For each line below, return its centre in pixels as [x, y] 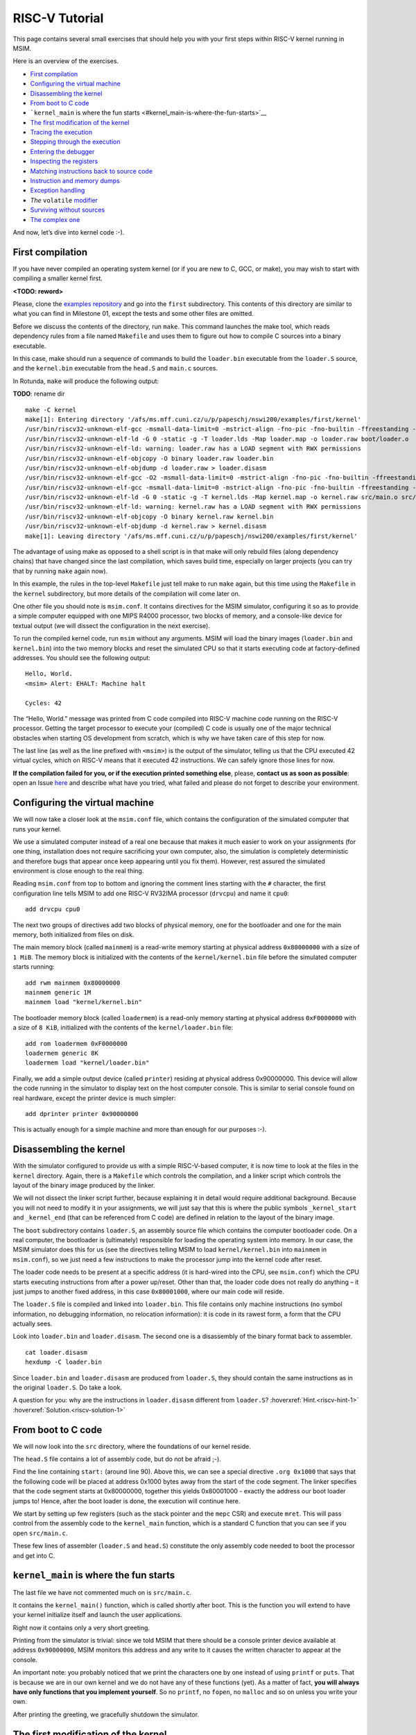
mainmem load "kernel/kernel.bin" [84, 1002]
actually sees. [33, 1324]
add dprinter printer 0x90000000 [82, 1114]
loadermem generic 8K [62, 1053]
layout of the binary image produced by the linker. [84, 1185]
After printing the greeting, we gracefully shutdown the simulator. [106, 1714]
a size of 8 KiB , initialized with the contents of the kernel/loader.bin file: [123, 1028]
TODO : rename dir [39, 394]
